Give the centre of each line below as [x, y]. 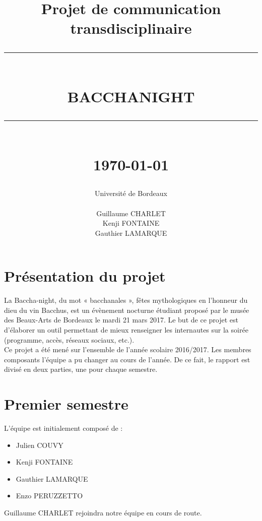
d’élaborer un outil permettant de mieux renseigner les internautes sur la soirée [126, 330]
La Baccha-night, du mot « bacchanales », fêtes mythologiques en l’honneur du [126, 300]
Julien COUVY [40, 445]
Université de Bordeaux [131, 193]
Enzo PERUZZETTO [49, 496]
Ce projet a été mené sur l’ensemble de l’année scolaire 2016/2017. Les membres [128, 349]
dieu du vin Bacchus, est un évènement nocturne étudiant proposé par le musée [127, 310]
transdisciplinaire [131, 28]
